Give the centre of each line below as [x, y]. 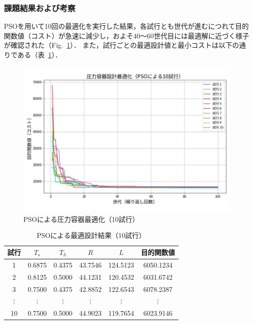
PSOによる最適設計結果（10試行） [91, 235]
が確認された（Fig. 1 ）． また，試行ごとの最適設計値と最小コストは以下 [118, 45]
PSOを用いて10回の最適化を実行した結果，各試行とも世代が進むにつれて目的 [126, 26]
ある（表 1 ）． [39, 54]
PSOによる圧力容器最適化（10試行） [81, 219]
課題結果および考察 [40, 8]
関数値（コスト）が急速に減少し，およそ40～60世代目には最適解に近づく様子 [126, 35]
